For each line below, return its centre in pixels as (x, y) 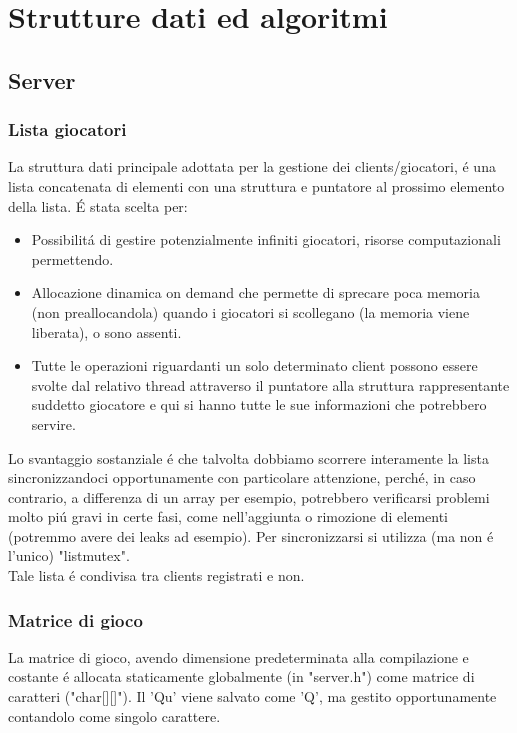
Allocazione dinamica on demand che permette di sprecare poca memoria (255, 292)
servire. (53, 423)
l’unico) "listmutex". (69, 555)
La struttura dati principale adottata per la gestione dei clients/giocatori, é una (252, 166)
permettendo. (72, 258)
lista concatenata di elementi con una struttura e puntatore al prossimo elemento (256, 185)
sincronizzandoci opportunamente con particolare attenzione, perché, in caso (242, 477)
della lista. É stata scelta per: (98, 205)
